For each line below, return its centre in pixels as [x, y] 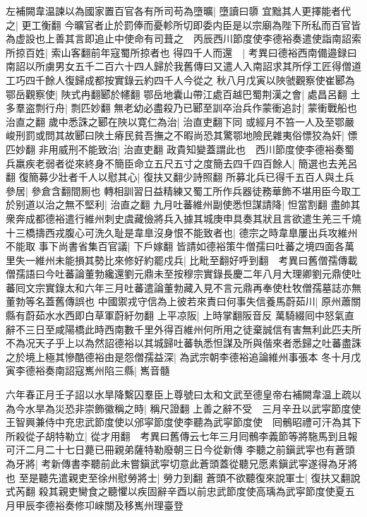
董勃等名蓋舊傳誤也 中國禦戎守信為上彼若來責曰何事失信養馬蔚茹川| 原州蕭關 [183, 301]
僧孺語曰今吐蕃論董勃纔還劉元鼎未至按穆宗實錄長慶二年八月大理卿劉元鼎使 [179, 274]
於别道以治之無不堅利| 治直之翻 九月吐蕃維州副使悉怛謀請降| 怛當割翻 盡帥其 [183, 204]
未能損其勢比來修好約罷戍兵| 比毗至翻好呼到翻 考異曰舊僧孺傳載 [206, 260]
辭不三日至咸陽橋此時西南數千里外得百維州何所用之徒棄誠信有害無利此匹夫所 [183, 329]
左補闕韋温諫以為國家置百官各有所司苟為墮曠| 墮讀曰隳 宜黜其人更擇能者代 [179, 11]
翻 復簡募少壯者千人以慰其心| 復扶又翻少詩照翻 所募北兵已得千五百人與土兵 [180, 177]
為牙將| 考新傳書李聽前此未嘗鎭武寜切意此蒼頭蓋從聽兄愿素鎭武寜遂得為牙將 [182, 463]
